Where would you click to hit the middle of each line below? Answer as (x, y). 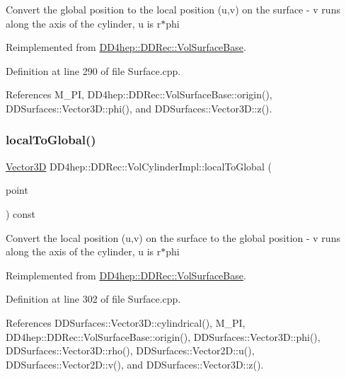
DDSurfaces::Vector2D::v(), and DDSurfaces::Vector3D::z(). (135, 364)
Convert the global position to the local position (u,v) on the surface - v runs (173, 9)
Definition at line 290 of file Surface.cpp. (93, 70)
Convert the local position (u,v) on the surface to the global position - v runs (173, 237)
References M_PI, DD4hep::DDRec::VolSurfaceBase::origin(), (139, 94)
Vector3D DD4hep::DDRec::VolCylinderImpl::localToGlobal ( (139, 166)
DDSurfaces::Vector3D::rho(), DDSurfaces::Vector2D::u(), (130, 350)
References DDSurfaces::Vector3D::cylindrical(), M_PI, (126, 322)
